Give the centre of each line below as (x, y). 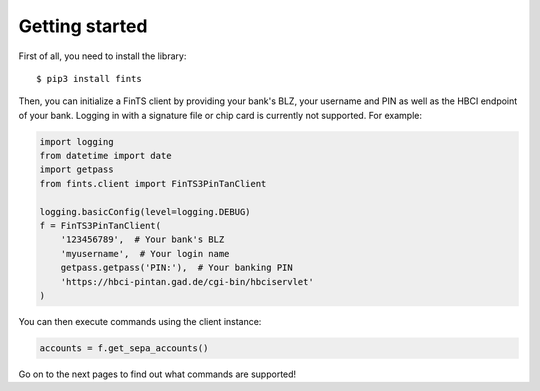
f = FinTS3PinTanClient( (100, 226)
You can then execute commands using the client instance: (140, 321)
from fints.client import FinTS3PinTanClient (153, 183)
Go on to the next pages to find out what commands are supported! (157, 374)
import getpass (76, 169)
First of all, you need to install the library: (102, 56)
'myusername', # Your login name (145, 253)
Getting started (83, 26)
